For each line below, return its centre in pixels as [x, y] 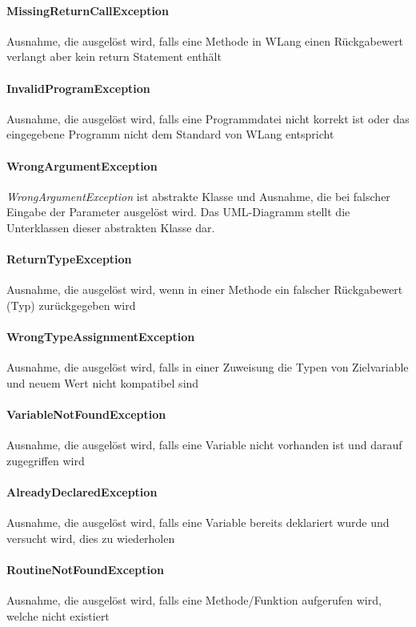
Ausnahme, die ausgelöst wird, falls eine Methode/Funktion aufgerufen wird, [194, 600]
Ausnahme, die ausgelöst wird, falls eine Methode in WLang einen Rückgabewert [205, 40]
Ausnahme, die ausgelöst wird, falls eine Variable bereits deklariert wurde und [198, 522]
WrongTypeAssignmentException [101, 337]
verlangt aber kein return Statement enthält [114, 56]
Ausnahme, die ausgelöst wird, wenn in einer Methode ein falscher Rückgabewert [205, 289]
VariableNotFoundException [86, 414]
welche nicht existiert [58, 615]
